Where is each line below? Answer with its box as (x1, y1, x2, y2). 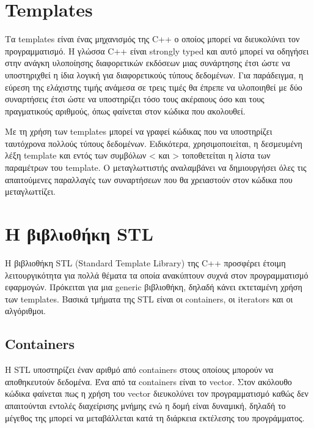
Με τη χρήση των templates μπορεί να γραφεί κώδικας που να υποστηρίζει (5, 125, 272, 138)
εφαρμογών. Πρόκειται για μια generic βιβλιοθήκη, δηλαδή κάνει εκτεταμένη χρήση (5, 280, 302, 293)
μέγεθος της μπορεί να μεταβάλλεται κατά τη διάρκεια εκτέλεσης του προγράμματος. (5, 411, 305, 424)
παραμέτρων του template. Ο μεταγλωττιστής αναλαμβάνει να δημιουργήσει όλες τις (5, 161, 307, 174)
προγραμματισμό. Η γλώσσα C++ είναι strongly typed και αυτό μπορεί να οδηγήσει (5, 44, 309, 57)
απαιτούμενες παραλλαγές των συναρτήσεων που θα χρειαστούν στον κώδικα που (5, 173, 293, 186)
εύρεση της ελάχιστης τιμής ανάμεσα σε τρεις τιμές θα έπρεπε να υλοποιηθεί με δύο (5, 80, 302, 93)
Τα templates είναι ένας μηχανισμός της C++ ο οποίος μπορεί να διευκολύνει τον (5, 32, 300, 45)
